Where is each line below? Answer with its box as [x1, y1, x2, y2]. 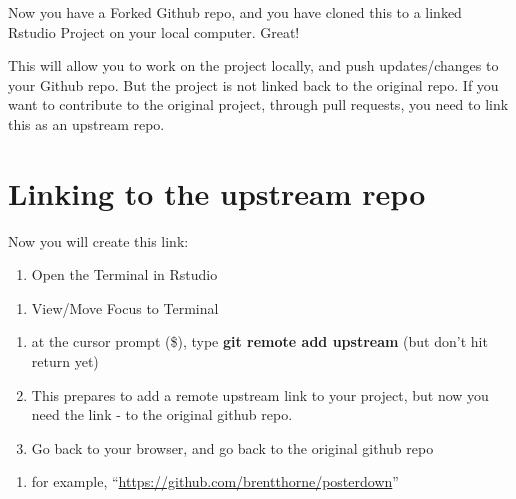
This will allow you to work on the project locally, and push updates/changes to [8, 55, 499, 76]
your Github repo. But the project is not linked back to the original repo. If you [8, 74, 499, 95]
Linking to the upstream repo [8, 172, 426, 213]
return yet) [31, 351, 99, 372]
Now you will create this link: [8, 230, 189, 251]
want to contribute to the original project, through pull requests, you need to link [8, 94, 509, 115]
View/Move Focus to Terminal [31, 297, 219, 318]
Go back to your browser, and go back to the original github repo [31, 437, 434, 458]
